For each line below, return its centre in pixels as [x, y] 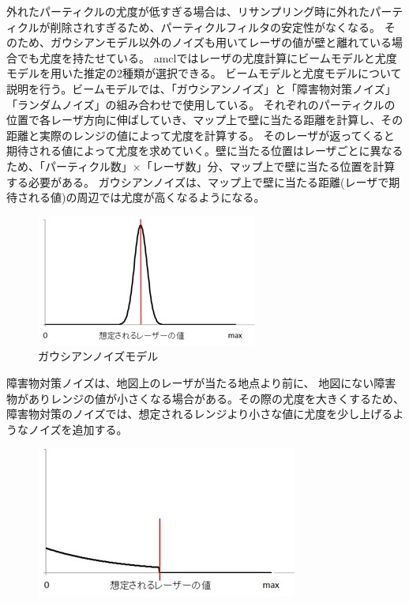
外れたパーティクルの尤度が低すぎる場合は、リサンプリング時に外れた [188, 11]
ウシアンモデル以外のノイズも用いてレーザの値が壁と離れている [226, 42]
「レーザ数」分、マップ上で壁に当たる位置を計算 [268, 166]
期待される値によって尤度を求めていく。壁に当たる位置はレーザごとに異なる [205, 151]
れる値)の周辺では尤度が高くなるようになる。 [146, 197]
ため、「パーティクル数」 [69, 166]
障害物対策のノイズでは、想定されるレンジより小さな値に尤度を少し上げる [200, 414]
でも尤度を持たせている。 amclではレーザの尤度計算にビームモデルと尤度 [207, 57]
